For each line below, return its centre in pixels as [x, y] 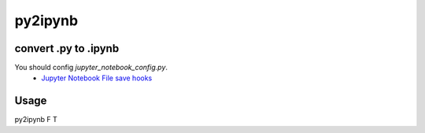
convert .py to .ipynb [67, 48]
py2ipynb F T [36, 120]
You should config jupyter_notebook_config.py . [91, 68]
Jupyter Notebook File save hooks [97, 78]
